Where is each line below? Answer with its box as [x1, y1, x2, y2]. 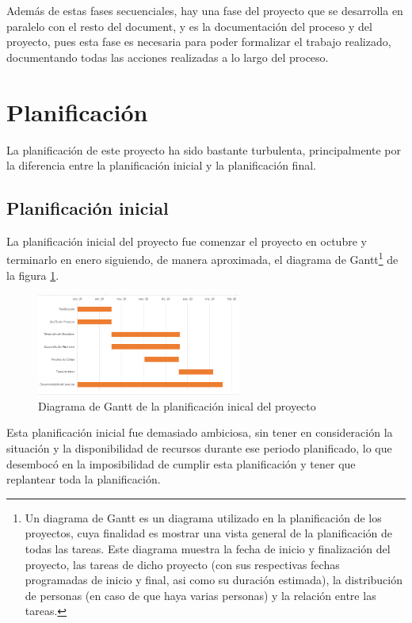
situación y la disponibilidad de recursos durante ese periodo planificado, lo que [6, 439, 392, 456]
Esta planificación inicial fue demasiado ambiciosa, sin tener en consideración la [6, 424, 393, 441]
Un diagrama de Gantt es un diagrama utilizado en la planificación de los [25, 509, 382, 526]
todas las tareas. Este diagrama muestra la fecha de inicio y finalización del [25, 540, 391, 556]
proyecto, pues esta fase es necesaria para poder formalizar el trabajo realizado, [6, 33, 391, 50]
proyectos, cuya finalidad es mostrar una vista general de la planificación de [25, 525, 393, 541]
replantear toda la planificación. [6, 471, 161, 487]
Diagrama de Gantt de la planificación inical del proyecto [38, 397, 316, 414]
